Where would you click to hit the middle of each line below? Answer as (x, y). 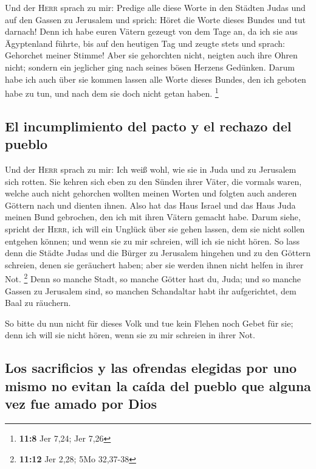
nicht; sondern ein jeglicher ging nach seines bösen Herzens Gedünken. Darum (150, 67)
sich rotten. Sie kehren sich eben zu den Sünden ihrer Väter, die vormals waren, (153, 181)
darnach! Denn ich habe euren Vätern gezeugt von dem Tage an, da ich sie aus (151, 31)
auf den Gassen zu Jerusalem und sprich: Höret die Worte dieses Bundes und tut (156, 19)
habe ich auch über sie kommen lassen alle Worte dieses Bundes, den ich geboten (156, 79)
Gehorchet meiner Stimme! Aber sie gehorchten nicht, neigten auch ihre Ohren (151, 55)
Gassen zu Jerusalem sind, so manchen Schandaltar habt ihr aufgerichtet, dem (151, 290)
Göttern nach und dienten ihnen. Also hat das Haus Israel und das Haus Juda (150, 205)
